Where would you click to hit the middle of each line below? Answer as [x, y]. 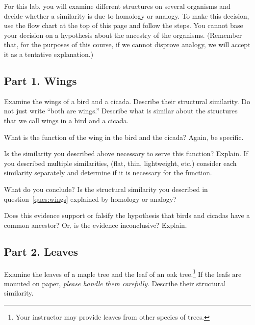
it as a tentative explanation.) [49, 54]
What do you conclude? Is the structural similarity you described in [106, 189]
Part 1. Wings [40, 80]
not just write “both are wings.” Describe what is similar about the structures [121, 111]
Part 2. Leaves [41, 251]
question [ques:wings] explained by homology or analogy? [90, 199]
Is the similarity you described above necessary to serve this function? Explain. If [126, 153]
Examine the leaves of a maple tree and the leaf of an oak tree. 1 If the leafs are [123, 273]
